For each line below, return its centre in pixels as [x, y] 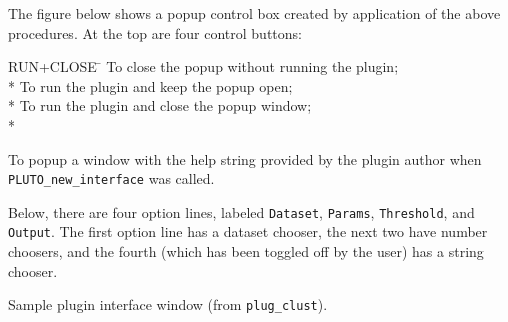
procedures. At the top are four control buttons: [155, 32]
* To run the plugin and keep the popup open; [150, 85]
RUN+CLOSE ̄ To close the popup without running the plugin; [203, 66]
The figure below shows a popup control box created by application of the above [254, 13]
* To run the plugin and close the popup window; [160, 105]
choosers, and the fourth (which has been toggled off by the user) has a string [246, 251]
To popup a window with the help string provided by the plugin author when [245, 158]
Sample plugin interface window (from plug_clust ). [168, 304]
